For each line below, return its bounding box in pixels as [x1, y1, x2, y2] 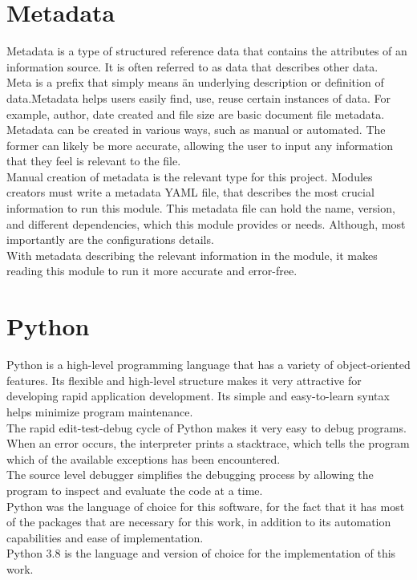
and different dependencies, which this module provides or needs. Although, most [6, 215, 406, 232]
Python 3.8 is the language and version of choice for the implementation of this [6, 545, 396, 562]
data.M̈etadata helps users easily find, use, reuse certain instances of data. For [6, 89, 391, 106]
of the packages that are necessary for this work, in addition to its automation [6, 513, 391, 530]
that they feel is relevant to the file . [6, 152, 181, 169]
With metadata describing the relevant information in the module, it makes [6, 246, 378, 263]
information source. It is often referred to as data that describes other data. [6, 58, 379, 75]
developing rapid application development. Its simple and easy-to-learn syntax [6, 387, 390, 404]
